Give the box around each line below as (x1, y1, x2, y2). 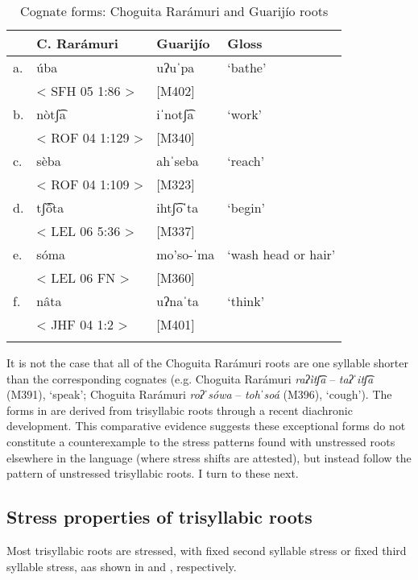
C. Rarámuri (36, 34, 118, 52)
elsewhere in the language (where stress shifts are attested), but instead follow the (6, 449, 412, 466)
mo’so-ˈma (156, 245, 215, 263)
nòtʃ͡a (36, 105, 66, 123)
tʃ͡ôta (36, 198, 64, 217)
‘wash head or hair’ (227, 245, 336, 263)
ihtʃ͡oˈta (156, 198, 199, 217)
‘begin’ (227, 198, 266, 217)
